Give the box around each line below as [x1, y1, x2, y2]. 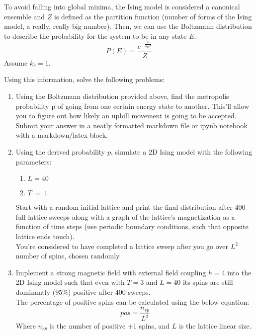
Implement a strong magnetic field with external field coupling [15, 267, 206, 277]
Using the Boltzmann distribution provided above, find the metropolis [15, 91, 229, 101]
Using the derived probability [15, 147, 105, 157]
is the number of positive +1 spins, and [49, 321, 170, 331]
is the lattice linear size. [178, 321, 252, 331]
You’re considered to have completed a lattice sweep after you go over [15, 241, 229, 251]
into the [227, 267, 252, 277]
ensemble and [4, 11, 45, 21]
